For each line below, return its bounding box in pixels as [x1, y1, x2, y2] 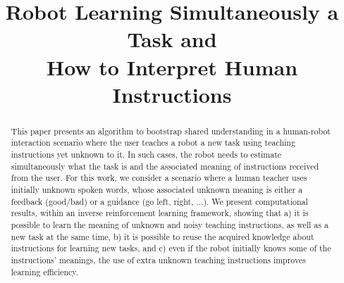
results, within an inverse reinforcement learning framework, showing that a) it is [11, 207, 309, 219]
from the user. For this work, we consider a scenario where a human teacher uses [11, 172, 307, 184]
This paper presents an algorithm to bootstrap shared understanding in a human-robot [11, 125, 331, 137]
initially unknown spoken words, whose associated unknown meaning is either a [11, 184, 303, 196]
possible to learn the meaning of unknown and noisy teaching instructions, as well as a [11, 218, 328, 230]
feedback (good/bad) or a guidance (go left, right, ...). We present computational [11, 195, 308, 207]
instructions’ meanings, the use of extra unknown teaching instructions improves [11, 253, 306, 265]
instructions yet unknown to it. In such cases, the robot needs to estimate [11, 149, 282, 161]
